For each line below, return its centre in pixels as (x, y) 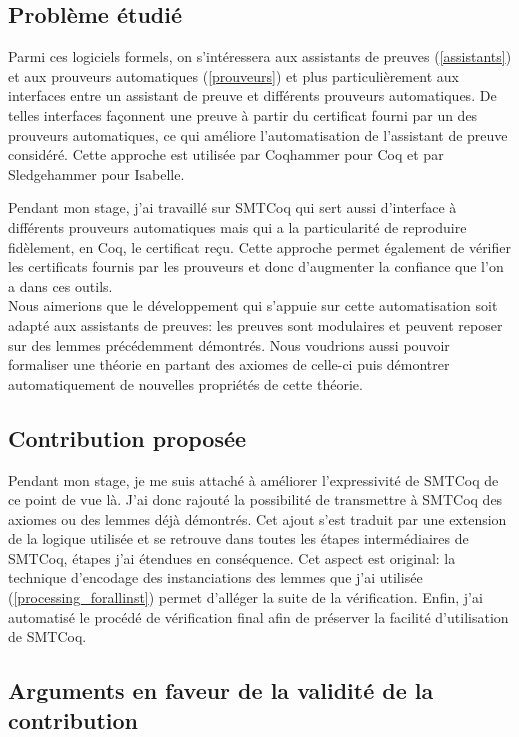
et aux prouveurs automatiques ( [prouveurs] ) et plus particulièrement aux (233, 75)
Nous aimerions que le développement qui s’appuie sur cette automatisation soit (253, 305)
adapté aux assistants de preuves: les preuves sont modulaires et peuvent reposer (255, 324)
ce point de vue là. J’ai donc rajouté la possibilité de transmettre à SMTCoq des (255, 499)
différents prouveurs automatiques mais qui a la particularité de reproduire (237, 226)
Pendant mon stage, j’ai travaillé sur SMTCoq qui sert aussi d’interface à (232, 207)
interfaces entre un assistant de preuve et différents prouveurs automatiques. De (252, 95)
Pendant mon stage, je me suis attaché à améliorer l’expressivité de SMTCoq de (253, 479)
